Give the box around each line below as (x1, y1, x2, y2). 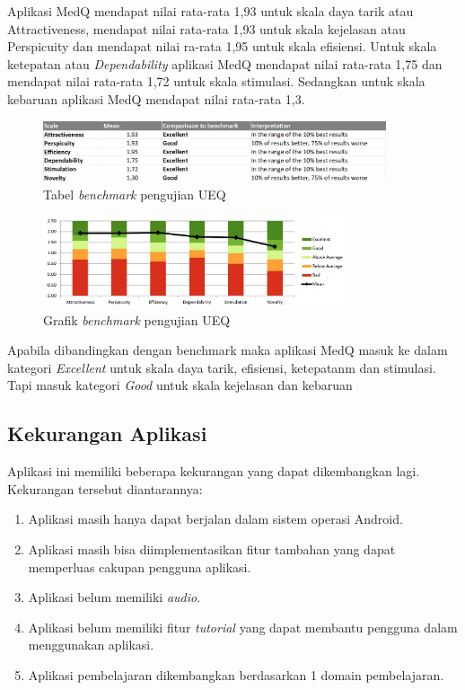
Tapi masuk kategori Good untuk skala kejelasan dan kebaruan (7, 376, 353, 394)
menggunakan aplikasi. (28, 635, 154, 654)
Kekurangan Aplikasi (7, 420, 207, 447)
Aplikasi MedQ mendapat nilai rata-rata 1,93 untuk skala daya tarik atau (7, 2, 414, 20)
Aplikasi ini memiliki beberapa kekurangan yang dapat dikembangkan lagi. (7, 462, 420, 481)
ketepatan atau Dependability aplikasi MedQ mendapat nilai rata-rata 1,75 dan (7, 54, 443, 73)
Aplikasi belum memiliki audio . (28, 588, 201, 606)
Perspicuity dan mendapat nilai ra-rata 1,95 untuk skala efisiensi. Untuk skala (7, 37, 437, 56)
